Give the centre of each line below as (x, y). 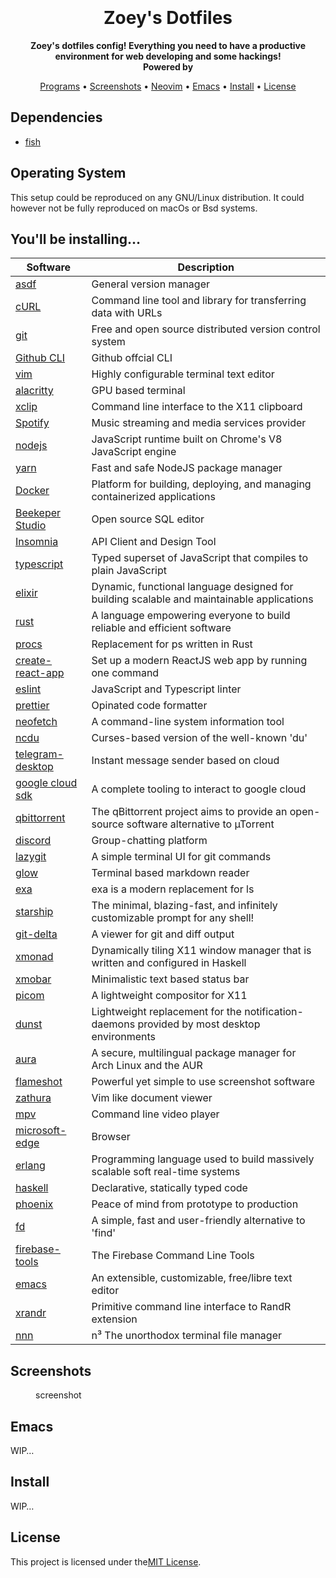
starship (34, 912)
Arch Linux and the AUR (147, 1066)
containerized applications (153, 497)
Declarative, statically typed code (169, 1188)
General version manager (150, 284)
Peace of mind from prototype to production (195, 1204)
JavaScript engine (134, 452)
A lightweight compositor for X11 (169, 996)
